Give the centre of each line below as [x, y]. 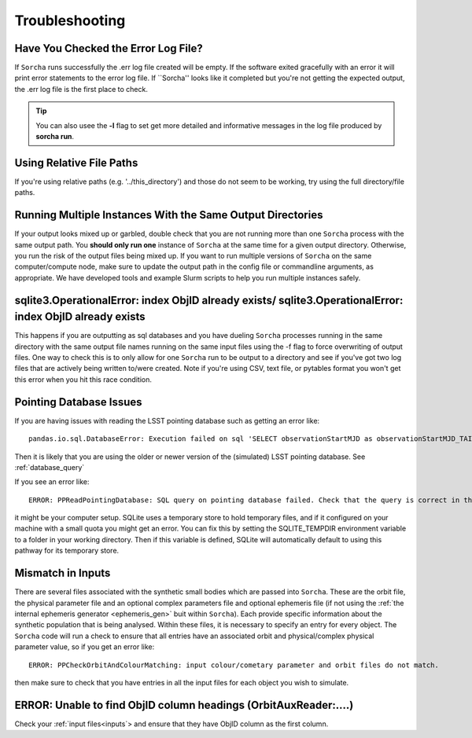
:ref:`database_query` [50, 467]
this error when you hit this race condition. [83, 379]
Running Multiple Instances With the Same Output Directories [169, 215]
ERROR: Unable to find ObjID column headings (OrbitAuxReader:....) [184, 705]
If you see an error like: [52, 482]
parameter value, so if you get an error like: [85, 647]
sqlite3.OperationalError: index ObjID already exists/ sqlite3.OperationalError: [209, 300]
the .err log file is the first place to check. [81, 89]
